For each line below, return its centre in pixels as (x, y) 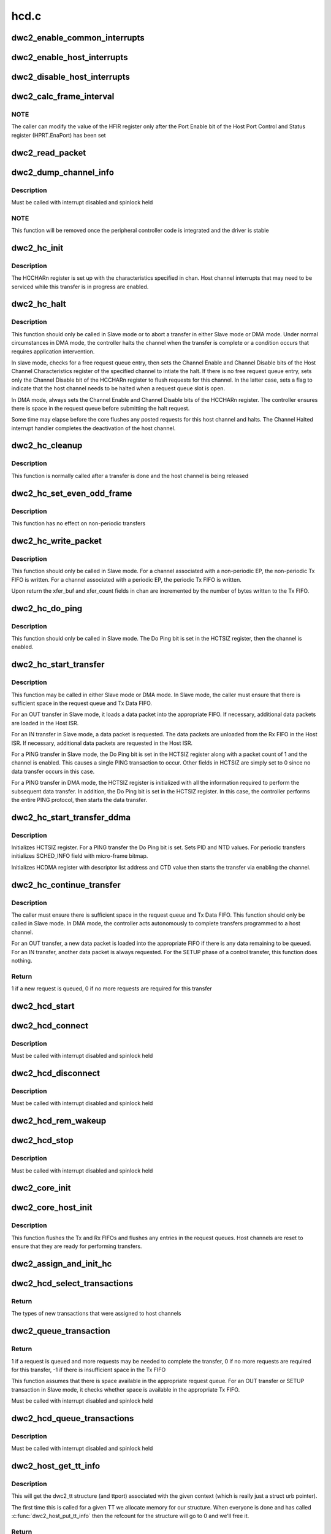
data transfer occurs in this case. (53, 771)
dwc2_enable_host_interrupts (70, 57)
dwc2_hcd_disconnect (56, 1073)
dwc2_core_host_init (52, 1208)
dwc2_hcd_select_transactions (72, 1283)
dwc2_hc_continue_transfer (66, 885)
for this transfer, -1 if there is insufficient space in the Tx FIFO (89, 1370)
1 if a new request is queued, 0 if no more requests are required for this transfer (112, 989)
